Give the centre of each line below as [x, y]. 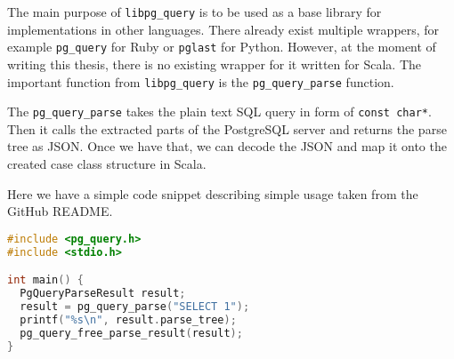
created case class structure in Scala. [107, 164]
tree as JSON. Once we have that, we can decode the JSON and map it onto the [227, 146]
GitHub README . [60, 211]
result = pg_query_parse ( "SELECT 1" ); [135, 306]
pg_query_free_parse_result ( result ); [131, 333]
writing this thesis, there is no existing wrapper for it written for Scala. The [215, 64]
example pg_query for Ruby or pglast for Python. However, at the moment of [222, 47]
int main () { [45, 280]
